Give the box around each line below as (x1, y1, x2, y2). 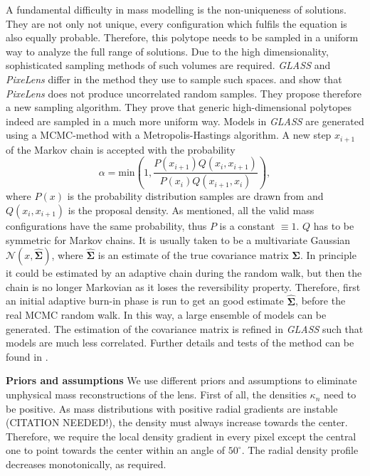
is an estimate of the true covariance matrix (97, 248, 289, 263)
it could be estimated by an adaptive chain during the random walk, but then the (6, 265, 362, 280)
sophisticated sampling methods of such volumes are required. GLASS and (6, 58, 331, 73)
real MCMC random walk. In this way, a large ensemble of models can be (6, 307, 327, 322)
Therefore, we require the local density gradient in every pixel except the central (6, 428, 356, 443)
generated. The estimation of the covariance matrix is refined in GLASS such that (6, 321, 364, 336)
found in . (6, 349, 48, 364)
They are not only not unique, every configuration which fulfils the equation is (6, 16, 347, 31)
